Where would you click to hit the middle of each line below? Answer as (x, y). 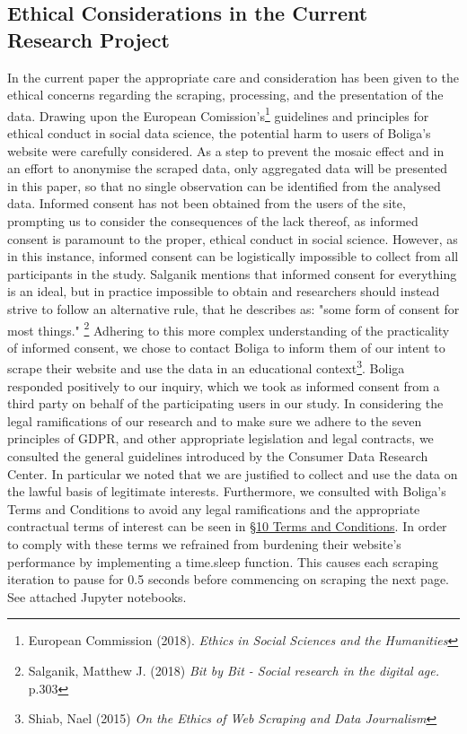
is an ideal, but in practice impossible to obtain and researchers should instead (224, 291)
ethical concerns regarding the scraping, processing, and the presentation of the (225, 95)
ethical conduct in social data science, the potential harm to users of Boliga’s (219, 133)
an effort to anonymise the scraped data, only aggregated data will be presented (227, 168)
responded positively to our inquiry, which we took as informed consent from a (224, 385)
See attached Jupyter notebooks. (97, 596)
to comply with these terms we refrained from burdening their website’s (204, 544)
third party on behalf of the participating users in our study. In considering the (225, 403)
